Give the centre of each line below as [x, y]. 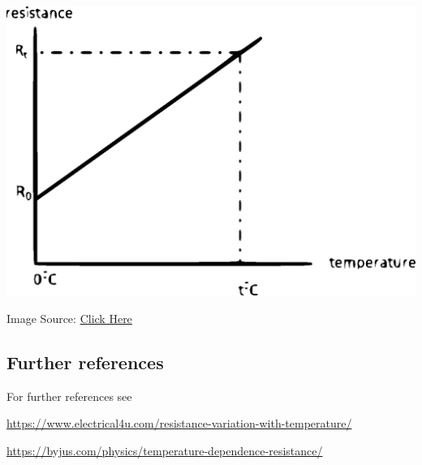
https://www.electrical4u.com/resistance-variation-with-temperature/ [179, 423]
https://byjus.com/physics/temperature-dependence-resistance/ [165, 450]
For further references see [69, 396]
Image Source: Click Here [69, 318]
